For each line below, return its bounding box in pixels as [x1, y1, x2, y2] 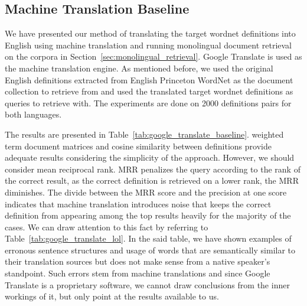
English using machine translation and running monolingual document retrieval [5, 38, 292, 51]
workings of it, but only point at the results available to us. [5, 290, 219, 302]
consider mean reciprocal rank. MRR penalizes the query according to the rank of [5, 162, 301, 175]
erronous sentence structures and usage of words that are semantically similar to [5, 243, 296, 256]
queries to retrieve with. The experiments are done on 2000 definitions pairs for [5, 96, 292, 109]
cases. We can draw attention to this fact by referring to [5, 220, 208, 233]
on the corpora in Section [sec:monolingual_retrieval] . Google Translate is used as [5, 50, 302, 63]
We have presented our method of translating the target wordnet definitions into [5, 27, 296, 40]
